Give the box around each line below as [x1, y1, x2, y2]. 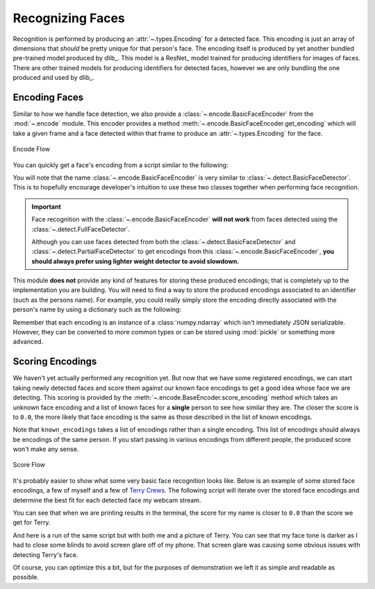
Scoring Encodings [12, 356, 97, 368]
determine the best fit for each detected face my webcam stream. [12, 496, 201, 504]
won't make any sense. [12, 445, 79, 454]
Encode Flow [12, 145, 51, 153]
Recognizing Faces [12, 10, 125, 26]
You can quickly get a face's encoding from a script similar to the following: [12, 160, 228, 169]
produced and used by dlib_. [12, 74, 94, 82]
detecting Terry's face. [12, 550, 78, 558]
